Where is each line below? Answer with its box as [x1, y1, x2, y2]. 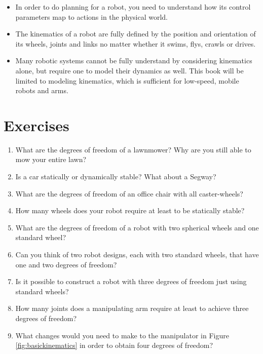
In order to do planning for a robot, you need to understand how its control [15, 2, 251, 12]
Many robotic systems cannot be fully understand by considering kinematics [15, 55, 252, 66]
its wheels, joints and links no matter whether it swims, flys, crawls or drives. [15, 38, 256, 49]
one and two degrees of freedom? [15, 259, 117, 269]
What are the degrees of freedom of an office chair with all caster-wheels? [15, 188, 243, 199]
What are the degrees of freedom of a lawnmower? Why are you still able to [15, 144, 251, 154]
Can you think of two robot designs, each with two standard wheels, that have [15, 249, 259, 260]
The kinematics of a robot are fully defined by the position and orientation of [15, 28, 256, 39]
